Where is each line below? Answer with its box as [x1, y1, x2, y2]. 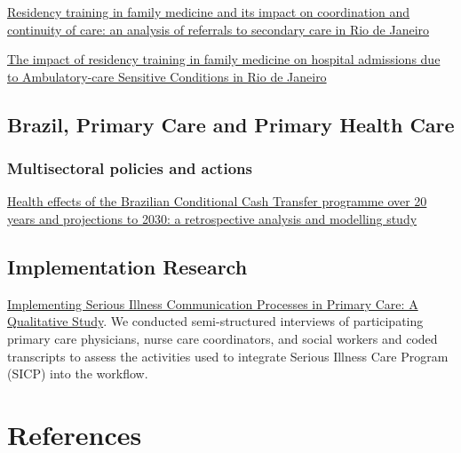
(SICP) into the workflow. [7, 364, 148, 383]
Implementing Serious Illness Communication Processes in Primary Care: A [7, 294, 418, 313]
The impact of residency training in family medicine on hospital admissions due [7, 50, 441, 68]
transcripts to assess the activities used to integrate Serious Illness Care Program [7, 346, 449, 365]
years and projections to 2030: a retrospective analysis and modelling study [7, 209, 417, 227]
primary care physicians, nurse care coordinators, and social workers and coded [7, 329, 438, 347]
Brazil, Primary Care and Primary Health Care [7, 110, 455, 138]
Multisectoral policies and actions [7, 157, 252, 179]
